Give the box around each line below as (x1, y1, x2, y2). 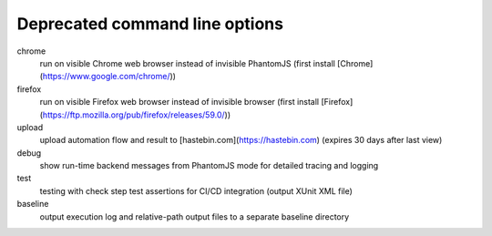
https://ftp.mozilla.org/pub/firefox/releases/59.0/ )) (42, 109, 231, 120)
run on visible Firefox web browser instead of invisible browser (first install (39, 97, 319, 108)
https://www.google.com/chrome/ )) (42, 71, 177, 82)
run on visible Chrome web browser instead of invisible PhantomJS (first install (39, 57, 336, 68)
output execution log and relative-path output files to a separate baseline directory (39, 210, 350, 222)
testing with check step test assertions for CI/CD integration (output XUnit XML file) (39, 185, 353, 196)
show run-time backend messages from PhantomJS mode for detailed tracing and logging (39, 160, 379, 171)
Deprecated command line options (16, 14, 284, 34)
